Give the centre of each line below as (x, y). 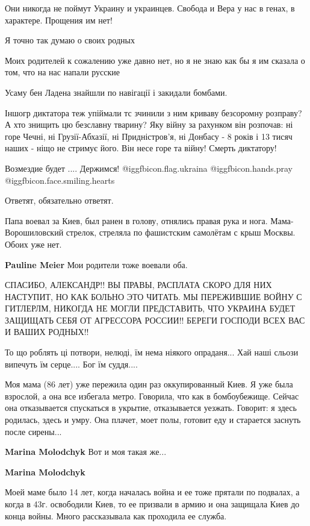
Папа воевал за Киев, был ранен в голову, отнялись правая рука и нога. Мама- (149, 220)
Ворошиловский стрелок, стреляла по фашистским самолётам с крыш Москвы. (150, 232)
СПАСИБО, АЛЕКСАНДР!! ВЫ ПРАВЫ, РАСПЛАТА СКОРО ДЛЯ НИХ (138, 285)
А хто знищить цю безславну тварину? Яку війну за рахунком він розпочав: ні (149, 124)
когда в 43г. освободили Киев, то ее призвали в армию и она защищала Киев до (152, 504)
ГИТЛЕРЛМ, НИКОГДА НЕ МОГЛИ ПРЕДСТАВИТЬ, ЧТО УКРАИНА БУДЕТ (150, 308)
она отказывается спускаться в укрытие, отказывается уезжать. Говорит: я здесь (151, 408)
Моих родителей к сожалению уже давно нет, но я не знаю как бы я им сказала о (155, 60)
